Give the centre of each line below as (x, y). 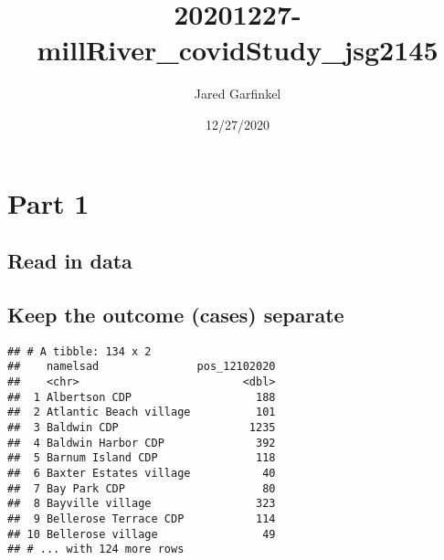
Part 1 (48, 202)
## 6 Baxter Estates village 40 (142, 473)
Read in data (70, 261)
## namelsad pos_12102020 (142, 367)
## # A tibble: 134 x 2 (79, 351)
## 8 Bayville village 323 (142, 504)
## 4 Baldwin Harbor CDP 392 (142, 443)
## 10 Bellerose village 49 (142, 534)
